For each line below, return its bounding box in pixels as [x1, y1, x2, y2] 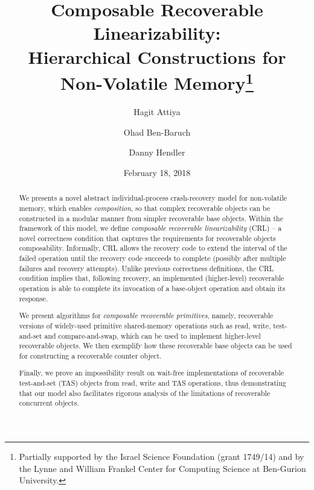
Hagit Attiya [133, 105, 181, 118]
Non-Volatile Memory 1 [60, 68, 254, 95]
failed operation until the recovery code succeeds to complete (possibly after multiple [19, 253, 286, 263]
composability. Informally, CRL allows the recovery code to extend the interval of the [19, 243, 287, 253]
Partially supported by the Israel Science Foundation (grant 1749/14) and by [19, 450, 304, 463]
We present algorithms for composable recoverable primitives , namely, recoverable [19, 310, 274, 321]
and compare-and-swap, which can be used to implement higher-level [44, 330, 261, 341]
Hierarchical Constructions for [28, 44, 286, 69]
